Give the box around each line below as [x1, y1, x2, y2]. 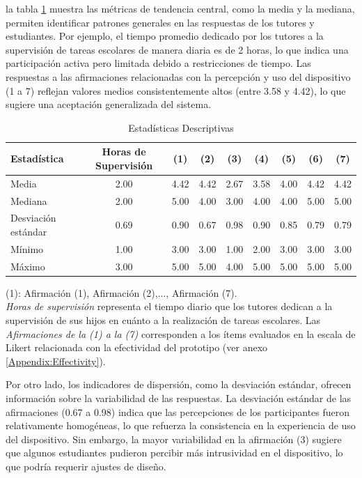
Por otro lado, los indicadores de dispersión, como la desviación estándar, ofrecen [6, 377, 352, 392]
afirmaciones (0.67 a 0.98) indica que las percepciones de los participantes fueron [6, 404, 350, 419]
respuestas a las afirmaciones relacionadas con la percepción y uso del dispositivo [6, 69, 351, 84]
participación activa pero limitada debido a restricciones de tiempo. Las [6, 56, 311, 70]
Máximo [10, 259, 45, 273]
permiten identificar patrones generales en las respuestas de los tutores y [6, 15, 315, 29]
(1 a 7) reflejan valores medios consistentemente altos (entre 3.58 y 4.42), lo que [6, 83, 346, 98]
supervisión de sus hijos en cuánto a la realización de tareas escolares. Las [6, 313, 321, 327]
